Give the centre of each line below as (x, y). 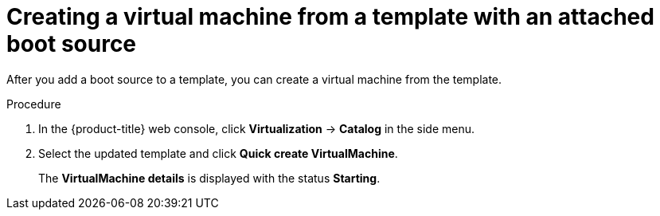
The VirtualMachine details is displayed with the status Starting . (209, 178)
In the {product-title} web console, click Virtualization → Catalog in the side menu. (256, 128)
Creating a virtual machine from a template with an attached (330, 17)
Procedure (34, 104)
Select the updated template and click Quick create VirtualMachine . (218, 153)
